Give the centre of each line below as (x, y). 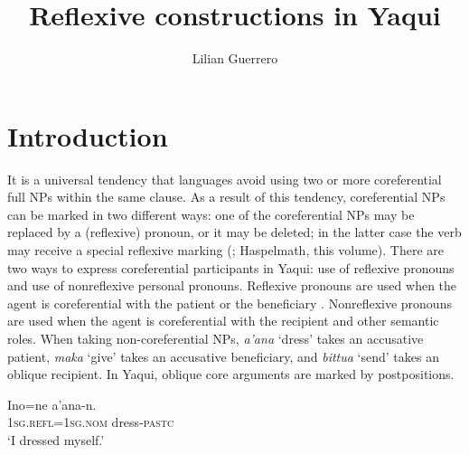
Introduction (88, 135)
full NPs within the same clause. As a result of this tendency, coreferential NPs (226, 197)
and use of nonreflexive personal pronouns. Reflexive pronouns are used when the (232, 285)
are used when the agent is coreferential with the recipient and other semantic (223, 321)
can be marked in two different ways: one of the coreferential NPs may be (211, 214)
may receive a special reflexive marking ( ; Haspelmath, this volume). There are (225, 250)
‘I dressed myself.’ (56, 439)
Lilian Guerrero (235, 58)
